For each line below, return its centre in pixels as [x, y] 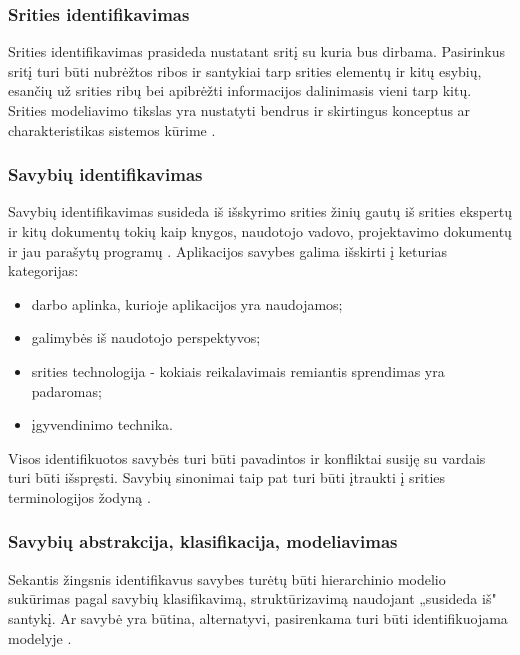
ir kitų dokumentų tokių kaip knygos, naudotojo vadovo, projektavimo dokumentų [260, 231]
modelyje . [40, 637]
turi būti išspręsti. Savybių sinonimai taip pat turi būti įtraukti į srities [227, 477]
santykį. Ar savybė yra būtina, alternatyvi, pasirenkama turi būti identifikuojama [258, 617]
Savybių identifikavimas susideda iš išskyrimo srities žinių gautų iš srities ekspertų [260, 211]
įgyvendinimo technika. [102, 424]
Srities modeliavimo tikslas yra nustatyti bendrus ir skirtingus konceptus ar [239, 110]
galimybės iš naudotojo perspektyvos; [146, 337]
